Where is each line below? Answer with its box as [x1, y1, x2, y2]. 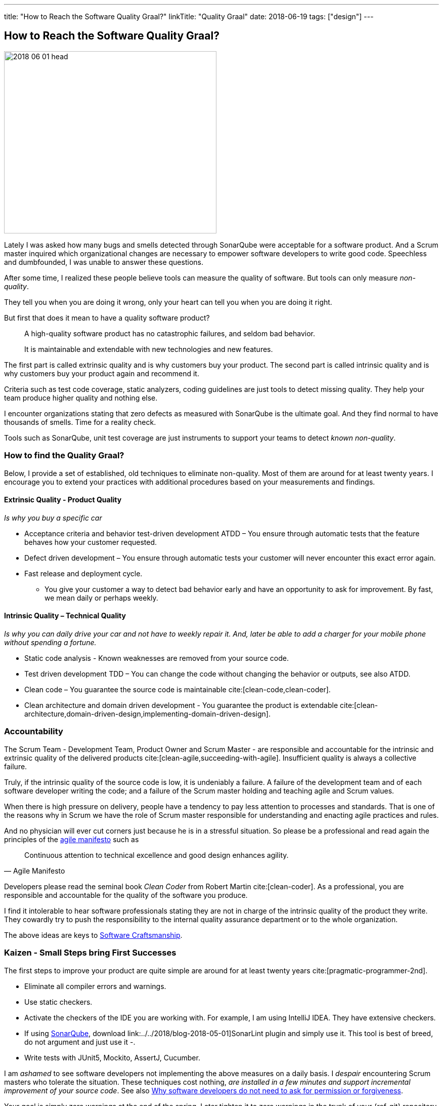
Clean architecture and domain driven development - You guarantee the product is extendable [24, 701, 338, 710]
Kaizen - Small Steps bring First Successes [4, 947, 176, 958]
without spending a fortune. [4, 638, 97, 647]
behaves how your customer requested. [24, 537, 157, 546]
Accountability [4, 726, 63, 737]
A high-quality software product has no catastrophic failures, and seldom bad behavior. [24, 329, 316, 338]
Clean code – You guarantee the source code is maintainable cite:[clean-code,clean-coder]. [24, 685, 331, 694]
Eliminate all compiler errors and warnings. [24, 981, 166, 991]
